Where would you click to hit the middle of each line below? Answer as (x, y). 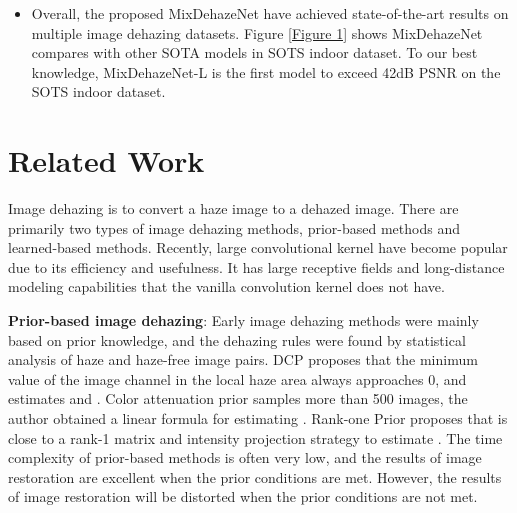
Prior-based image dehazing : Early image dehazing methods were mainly (243, 320)
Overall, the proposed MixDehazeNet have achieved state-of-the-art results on (270, 13)
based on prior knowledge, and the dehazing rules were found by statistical (237, 339)
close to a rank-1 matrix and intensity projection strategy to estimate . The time (255, 437)
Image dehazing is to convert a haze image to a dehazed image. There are (233, 208)
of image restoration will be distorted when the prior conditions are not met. (243, 496)
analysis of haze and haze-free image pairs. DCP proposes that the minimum (243, 359)
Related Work (106, 160)
